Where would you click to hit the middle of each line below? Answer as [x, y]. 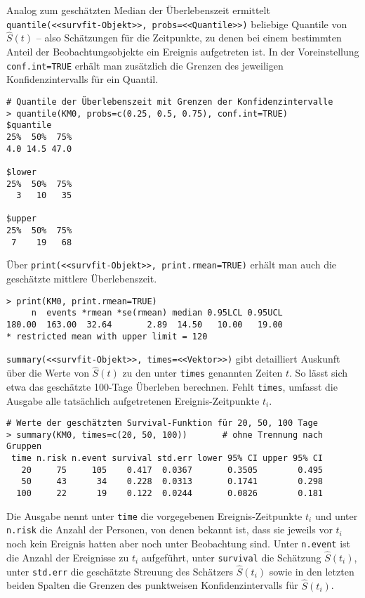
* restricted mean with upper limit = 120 [107, 336]
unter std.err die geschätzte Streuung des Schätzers [120, 571]
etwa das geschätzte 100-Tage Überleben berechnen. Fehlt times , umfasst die [172, 386]
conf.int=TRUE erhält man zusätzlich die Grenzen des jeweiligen [145, 65]
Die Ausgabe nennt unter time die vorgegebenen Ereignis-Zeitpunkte [154, 515]
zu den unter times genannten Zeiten [203, 373]
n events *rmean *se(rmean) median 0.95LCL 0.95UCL [157, 313]
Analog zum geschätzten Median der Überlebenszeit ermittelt [138, 10]
